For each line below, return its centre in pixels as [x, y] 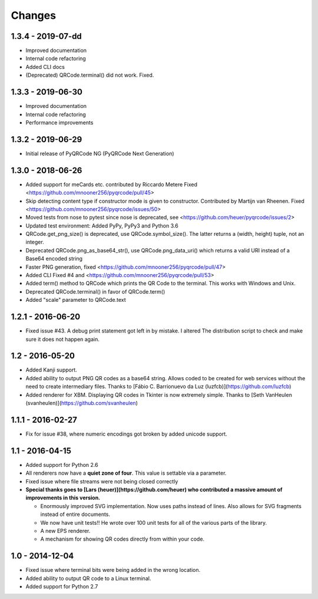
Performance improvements [59, 122]
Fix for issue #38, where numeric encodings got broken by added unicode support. [127, 434]
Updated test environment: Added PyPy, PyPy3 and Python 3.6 [102, 226]
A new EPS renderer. [65, 531]
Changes [33, 15]
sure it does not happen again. [63, 339]
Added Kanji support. [52, 370]
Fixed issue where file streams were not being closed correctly [102, 481]
